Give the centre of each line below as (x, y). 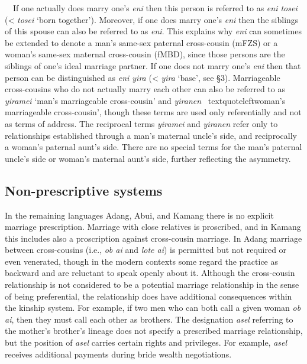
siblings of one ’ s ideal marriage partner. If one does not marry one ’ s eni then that (153, 65)
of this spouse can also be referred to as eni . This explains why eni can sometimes (153, 31)
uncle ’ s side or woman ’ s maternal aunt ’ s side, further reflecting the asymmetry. (148, 158)
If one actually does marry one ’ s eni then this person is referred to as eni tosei (155, 8)
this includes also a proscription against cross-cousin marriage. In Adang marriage (153, 238)
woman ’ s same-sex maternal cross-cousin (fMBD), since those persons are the (145, 54)
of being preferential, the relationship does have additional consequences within (148, 296)
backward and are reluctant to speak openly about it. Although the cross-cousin (150, 273)
